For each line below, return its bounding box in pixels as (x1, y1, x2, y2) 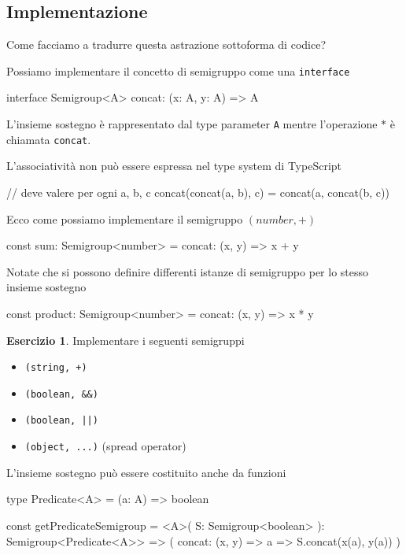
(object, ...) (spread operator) (24, 438, 186, 454)
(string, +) (24, 362, 87, 374)
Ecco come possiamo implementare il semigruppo (6, 210, 243, 227)
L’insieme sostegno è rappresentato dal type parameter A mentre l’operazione (6, 116, 378, 132)
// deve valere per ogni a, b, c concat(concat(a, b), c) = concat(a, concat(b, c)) (6, 183, 389, 200)
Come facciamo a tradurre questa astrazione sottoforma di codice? (6, 36, 326, 53)
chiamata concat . (6, 131, 91, 147)
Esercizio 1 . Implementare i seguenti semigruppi (6, 331, 245, 348)
